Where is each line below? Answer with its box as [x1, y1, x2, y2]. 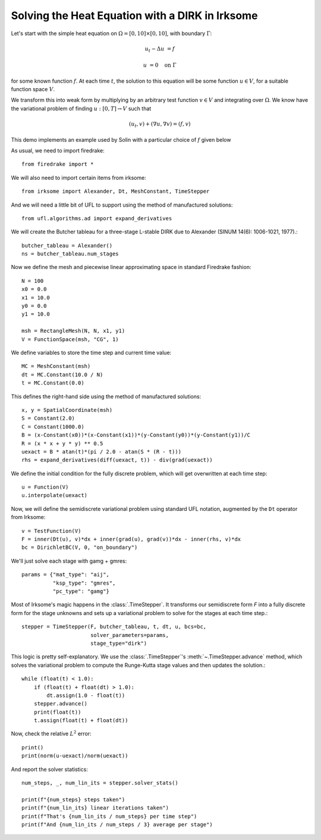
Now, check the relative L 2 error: [11, 729, 92, 738]
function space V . [11, 86, 55, 93]
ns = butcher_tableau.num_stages [21, 251, 119, 257]
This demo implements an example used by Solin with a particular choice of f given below [11, 136, 231, 143]
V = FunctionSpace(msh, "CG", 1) [21, 336, 119, 342]
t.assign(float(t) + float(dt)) [33, 717, 128, 724]
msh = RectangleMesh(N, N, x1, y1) [21, 327, 125, 335]
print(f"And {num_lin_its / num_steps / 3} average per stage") [21, 821, 213, 827]
